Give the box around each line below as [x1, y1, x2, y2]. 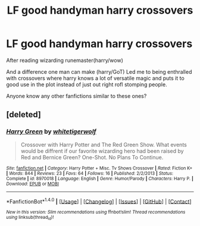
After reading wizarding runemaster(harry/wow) [6, 56, 123, 64]
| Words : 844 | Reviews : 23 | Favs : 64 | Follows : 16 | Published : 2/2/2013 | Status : [6, 170, 174, 176]
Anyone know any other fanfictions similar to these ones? [6, 92, 147, 99]
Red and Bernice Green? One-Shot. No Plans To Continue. [20, 153, 164, 161]
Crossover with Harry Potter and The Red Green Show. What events [20, 141, 187, 148]
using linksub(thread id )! [6, 215, 54, 221]
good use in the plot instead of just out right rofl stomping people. [6, 81, 168, 88]
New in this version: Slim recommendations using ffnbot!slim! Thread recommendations [6, 209, 186, 215]
